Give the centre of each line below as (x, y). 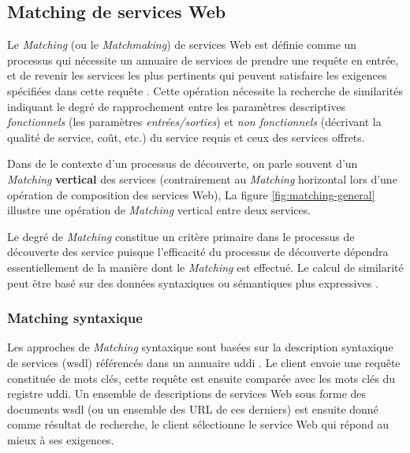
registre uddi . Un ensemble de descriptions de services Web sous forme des (187, 394)
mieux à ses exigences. (61, 439)
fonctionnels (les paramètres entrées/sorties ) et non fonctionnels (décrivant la (194, 122)
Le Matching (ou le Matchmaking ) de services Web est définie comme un (182, 45)
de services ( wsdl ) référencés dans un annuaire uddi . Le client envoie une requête (204, 362)
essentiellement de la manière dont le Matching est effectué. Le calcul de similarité (205, 267)
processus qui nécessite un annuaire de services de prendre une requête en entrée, (203, 59)
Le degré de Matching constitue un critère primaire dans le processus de (181, 236)
